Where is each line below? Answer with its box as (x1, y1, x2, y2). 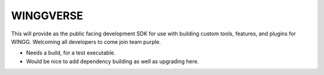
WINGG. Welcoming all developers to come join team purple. (11, 38, 161, 45)
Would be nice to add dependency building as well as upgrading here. (26, 58, 199, 65)
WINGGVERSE (11, 9, 83, 22)
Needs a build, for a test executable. (26, 49, 116, 56)
